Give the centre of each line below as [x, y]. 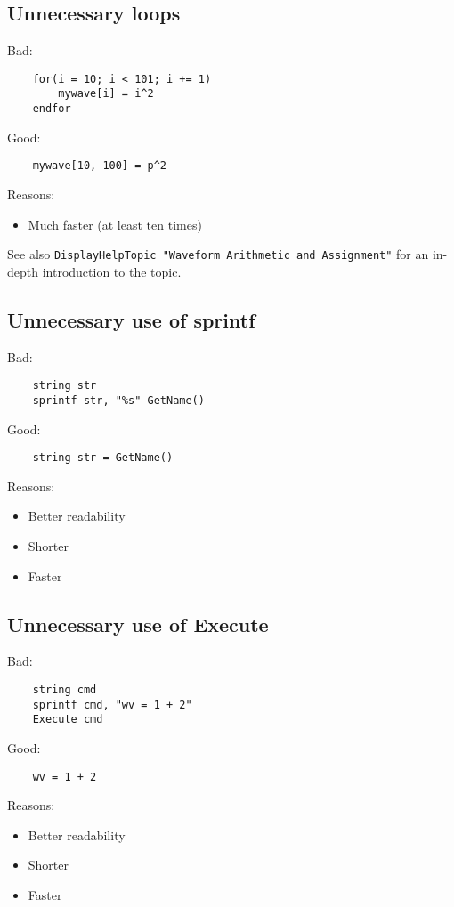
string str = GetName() [103, 458]
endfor [52, 109]
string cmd [65, 689]
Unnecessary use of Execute [138, 624]
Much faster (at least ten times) [115, 224]
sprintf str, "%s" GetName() [118, 400]
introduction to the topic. [112, 271]
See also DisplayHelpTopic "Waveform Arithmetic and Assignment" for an [218, 254]
